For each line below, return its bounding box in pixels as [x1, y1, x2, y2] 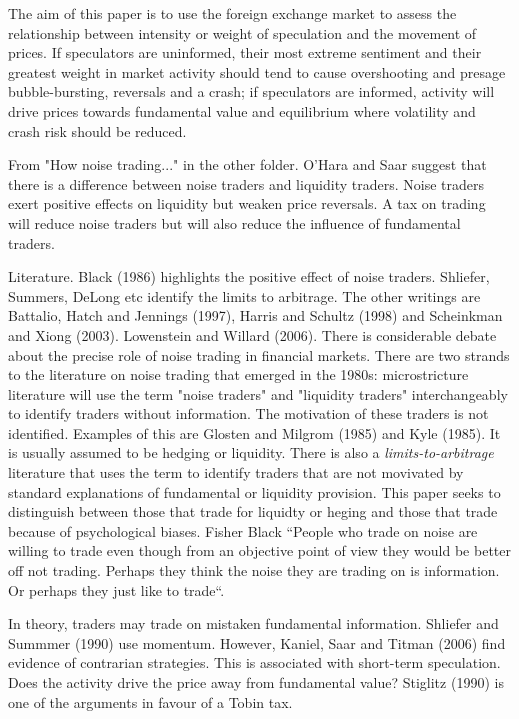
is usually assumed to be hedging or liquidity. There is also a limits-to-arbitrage [8, 442, 494, 463]
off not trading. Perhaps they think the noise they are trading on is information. [8, 560, 500, 581]
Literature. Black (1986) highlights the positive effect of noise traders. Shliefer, [8, 266, 490, 287]
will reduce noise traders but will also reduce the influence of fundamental [8, 212, 461, 233]
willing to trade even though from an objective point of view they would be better [8, 540, 511, 561]
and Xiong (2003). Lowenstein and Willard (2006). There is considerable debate [8, 324, 497, 345]
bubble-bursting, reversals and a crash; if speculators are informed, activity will [8, 81, 495, 102]
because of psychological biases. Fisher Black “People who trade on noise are [8, 520, 478, 541]
